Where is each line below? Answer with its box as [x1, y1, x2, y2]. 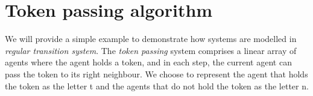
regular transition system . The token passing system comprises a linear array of [5, 44, 297, 56]
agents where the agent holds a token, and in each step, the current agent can [5, 56, 292, 68]
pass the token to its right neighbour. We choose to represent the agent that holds [5, 67, 308, 80]
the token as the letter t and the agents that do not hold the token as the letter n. [5, 79, 309, 92]
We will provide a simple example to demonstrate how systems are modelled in [5, 32, 297, 45]
